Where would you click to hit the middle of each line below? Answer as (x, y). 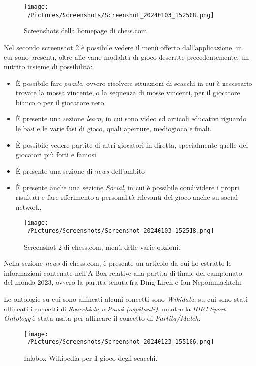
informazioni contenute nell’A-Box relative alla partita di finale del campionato (123, 272)
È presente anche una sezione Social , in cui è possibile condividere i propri (127, 187)
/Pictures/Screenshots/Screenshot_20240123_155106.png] (121, 342)
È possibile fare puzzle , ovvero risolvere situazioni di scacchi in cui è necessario (134, 83)
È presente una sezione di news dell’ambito (80, 171)
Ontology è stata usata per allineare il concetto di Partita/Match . (102, 318)
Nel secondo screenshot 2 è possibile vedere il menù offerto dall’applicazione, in (123, 47)
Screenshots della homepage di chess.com (85, 31)
